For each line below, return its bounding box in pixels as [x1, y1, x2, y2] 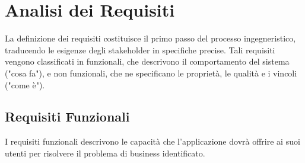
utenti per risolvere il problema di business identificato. [5, 146, 205, 159]
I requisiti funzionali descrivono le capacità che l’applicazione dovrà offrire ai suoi [5, 135, 300, 148]
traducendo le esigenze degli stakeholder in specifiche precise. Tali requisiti [5, 43, 275, 56]
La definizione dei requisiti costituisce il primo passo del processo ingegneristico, [5, 32, 296, 44]
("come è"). [5, 78, 45, 91]
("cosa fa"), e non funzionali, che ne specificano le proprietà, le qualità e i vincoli [5, 66, 297, 79]
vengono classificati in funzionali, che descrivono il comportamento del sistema [5, 55, 290, 68]
